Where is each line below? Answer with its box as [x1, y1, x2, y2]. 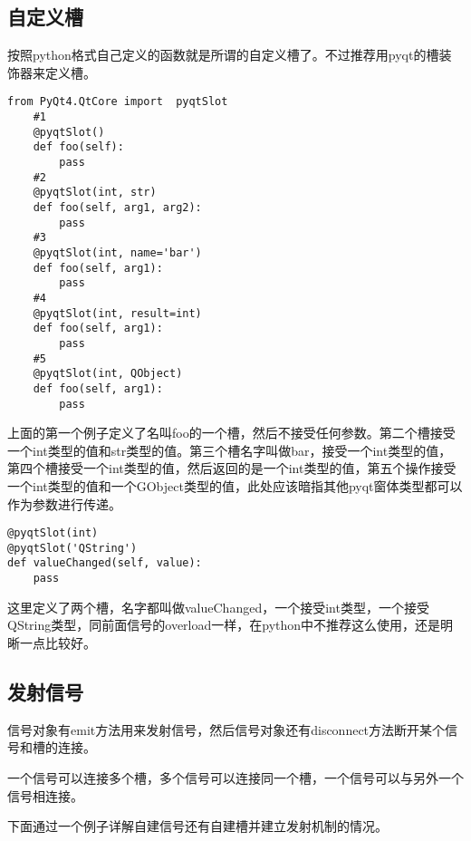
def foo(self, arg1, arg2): [33, 200, 202, 214]
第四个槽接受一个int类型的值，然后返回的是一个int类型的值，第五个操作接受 [7, 459, 457, 478]
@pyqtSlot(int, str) [33, 186, 157, 199]
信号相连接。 [7, 786, 83, 805]
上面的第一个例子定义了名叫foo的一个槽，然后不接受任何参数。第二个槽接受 [7, 423, 456, 442]
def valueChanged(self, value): [7, 556, 202, 570]
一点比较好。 [19, 633, 96, 652]
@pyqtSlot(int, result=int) [33, 306, 202, 320]
